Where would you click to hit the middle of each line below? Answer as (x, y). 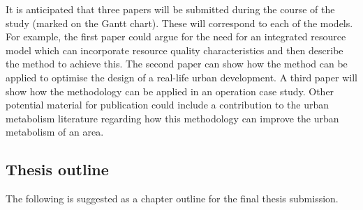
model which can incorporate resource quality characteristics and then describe (175, 50)
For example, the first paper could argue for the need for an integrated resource (176, 37)
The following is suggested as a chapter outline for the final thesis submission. (172, 199)
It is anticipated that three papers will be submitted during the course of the (170, 9)
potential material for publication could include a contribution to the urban (168, 105)
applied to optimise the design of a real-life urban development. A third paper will (181, 77)
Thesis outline (57, 169)
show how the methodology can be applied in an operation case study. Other (170, 91)
